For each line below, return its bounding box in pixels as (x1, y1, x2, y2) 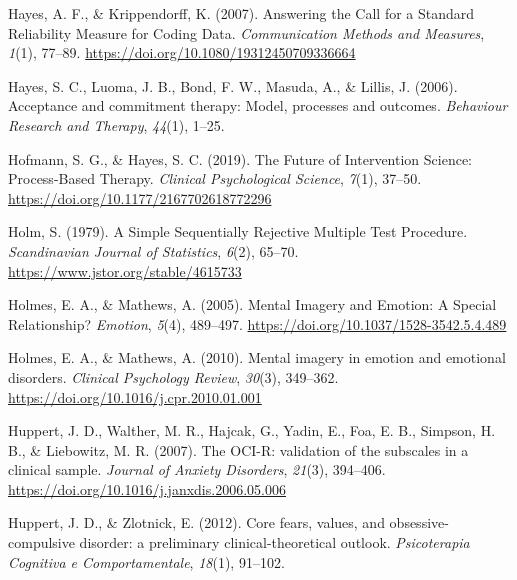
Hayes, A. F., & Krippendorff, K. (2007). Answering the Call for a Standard (8, 3, 475, 23)
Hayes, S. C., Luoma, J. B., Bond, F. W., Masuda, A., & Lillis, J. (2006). (8, 75, 458, 96)
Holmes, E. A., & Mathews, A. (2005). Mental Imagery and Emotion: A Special (8, 294, 497, 315)
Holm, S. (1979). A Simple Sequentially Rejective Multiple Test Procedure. (8, 221, 468, 242)
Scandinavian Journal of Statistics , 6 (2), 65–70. (8, 240, 299, 261)
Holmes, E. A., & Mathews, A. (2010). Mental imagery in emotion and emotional (8, 347, 506, 368)
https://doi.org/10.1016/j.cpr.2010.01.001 (8, 386, 262, 407)
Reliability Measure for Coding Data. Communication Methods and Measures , (8, 22, 485, 43)
